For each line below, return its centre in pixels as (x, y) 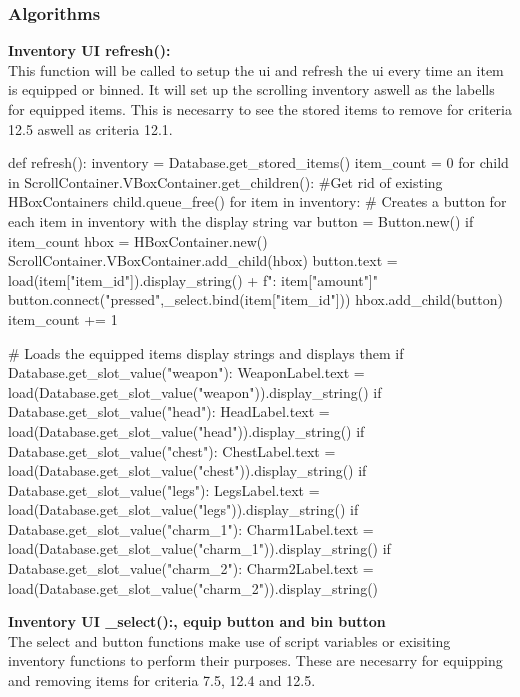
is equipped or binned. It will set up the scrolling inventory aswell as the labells (251, 89)
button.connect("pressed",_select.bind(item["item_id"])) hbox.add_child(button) (255, 299)
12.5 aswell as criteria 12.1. (90, 128)
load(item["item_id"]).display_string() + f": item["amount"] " (193, 279)
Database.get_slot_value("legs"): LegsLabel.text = (164, 489)
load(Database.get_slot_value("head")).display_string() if (186, 430)
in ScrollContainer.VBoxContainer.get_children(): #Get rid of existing (225, 181)
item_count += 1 (63, 318)
